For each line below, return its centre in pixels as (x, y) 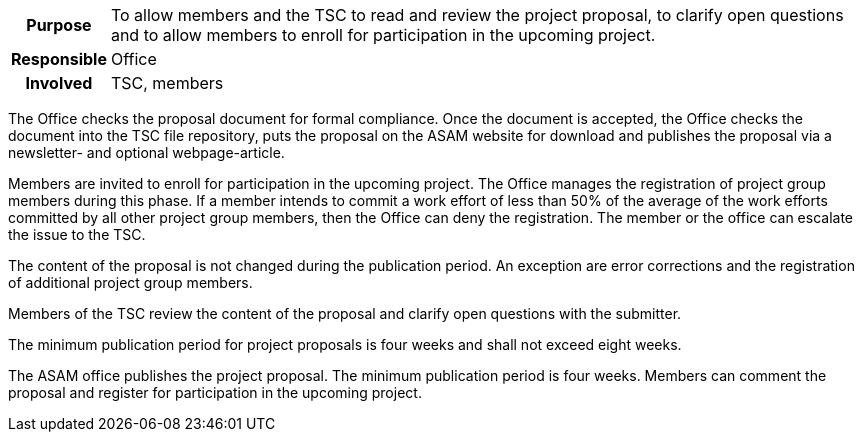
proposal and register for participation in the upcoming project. (215, 392)
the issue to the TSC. (77, 234)
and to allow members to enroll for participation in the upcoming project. (383, 35)
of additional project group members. (130, 282)
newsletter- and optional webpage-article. (146, 152)
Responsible (59, 59)
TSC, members (167, 83)
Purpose (59, 25)
